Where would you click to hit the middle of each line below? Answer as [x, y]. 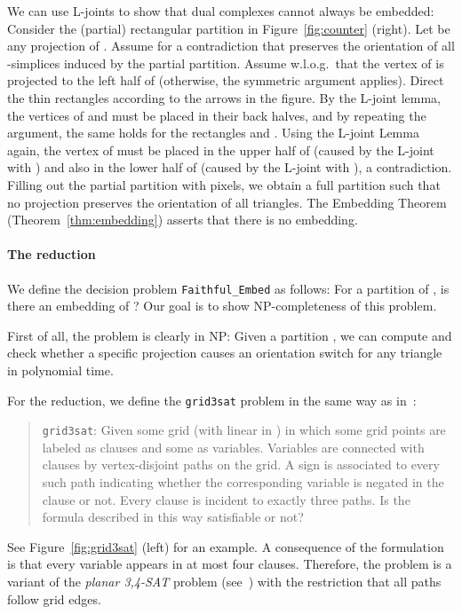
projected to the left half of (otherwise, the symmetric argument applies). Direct [226, 80]
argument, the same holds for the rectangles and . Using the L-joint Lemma [213, 133]
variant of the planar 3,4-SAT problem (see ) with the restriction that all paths [224, 582]
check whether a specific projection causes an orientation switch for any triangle [225, 353]
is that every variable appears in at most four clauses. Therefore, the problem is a [230, 564]
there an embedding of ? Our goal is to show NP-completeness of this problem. [222, 306]
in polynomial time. [60, 370]
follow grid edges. [54, 598]
